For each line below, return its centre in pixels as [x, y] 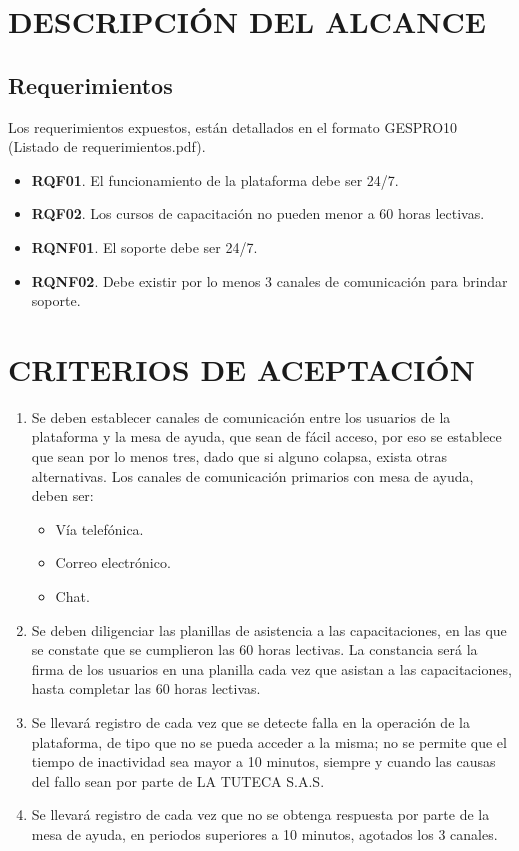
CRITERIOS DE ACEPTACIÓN [241, 368]
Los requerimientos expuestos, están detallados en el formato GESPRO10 [233, 126]
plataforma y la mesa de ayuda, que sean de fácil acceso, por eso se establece [266, 436]
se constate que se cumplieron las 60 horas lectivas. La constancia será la [254, 649]
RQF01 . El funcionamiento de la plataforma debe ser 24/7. [215, 179]
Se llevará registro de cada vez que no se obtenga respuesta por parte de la [260, 814]
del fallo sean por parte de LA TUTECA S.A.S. [178, 780]
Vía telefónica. [99, 528]
